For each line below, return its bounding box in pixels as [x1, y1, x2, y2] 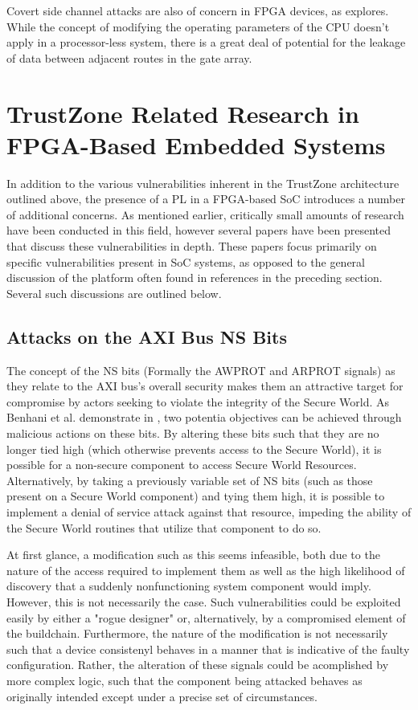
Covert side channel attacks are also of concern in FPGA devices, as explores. [6, 2, 389, 18]
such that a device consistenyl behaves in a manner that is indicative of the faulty [6, 640, 410, 657]
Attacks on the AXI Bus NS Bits [6, 324, 287, 349]
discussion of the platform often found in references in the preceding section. [6, 269, 383, 286]
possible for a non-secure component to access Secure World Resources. [6, 456, 357, 473]
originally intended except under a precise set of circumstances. [6, 688, 318, 704]
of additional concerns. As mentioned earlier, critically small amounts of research [6, 206, 404, 222]
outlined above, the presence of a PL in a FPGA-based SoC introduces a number [6, 190, 405, 207]
